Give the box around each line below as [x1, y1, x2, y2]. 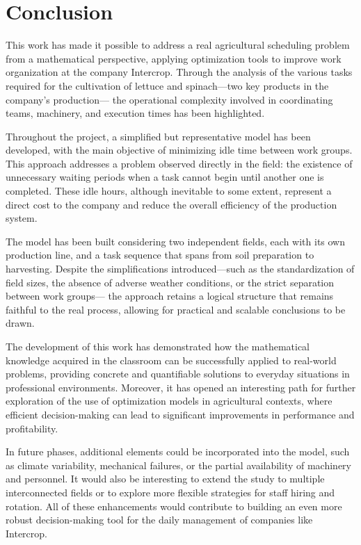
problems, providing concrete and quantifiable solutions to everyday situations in [6, 366, 350, 381]
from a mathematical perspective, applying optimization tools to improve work [6, 51, 342, 65]
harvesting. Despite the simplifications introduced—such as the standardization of [6, 261, 355, 276]
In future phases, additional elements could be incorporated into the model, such [6, 444, 350, 459]
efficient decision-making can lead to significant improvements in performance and [6, 407, 355, 421]
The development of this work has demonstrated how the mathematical [6, 339, 310, 353]
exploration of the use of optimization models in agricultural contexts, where [6, 393, 332, 408]
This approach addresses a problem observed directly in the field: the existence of [6, 156, 353, 170]
